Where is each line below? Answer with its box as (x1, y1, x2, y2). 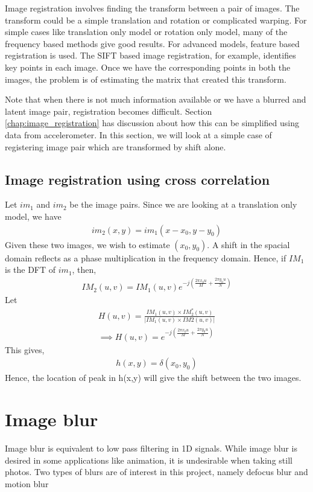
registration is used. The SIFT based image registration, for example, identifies (5, 49, 296, 62)
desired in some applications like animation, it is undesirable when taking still (5, 453, 292, 466)
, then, (72, 263, 96, 276)
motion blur (5, 477, 49, 490)
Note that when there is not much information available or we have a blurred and (5, 93, 306, 106)
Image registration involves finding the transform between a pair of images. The (5, 2, 300, 14)
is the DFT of (5, 263, 56, 276)
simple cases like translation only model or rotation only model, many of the (5, 25, 288, 38)
